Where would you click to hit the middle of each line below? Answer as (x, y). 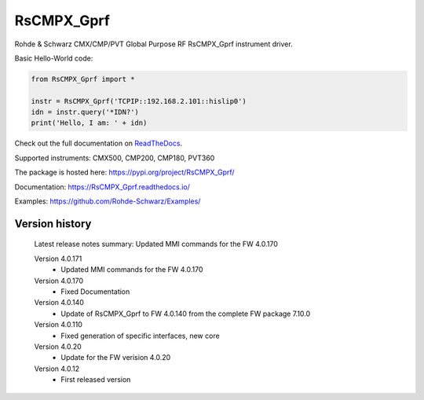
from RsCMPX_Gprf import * (83, 79)
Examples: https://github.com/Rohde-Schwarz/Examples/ (108, 201)
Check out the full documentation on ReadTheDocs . (99, 143)
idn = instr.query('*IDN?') (85, 112)
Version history (53, 224)
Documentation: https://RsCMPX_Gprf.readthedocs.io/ (102, 187)
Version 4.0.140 (59, 303)
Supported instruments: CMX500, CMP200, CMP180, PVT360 (115, 158)
